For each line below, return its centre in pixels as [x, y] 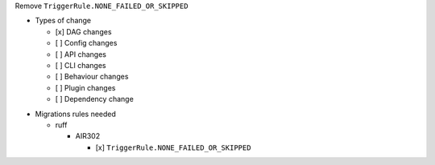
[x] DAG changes [83, 31]
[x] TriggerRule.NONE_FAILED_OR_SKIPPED [173, 147]
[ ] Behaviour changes [92, 77]
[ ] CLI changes [81, 65]
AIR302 [88, 136]
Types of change [63, 21]
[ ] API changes [81, 54]
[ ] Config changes [86, 43]
